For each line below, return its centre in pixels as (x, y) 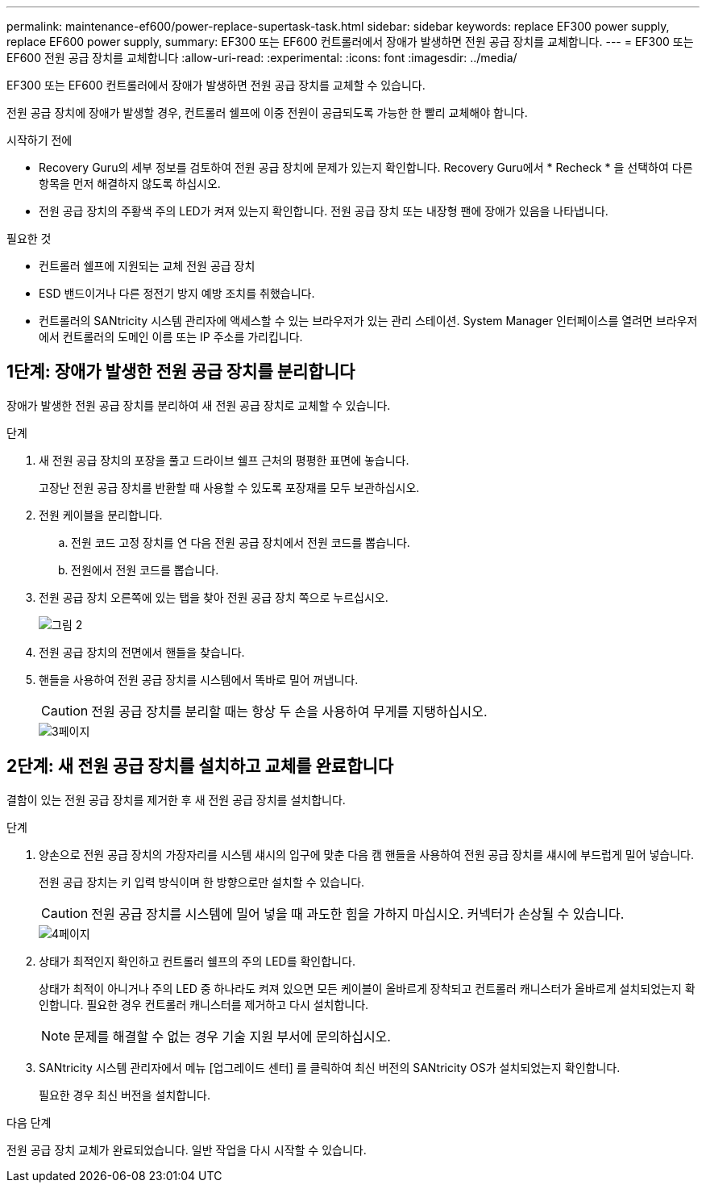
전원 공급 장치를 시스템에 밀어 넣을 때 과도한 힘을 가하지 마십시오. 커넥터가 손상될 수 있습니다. (358, 914)
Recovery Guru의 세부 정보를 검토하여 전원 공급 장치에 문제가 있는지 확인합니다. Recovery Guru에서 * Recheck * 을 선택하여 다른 (366, 167)
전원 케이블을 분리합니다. (101, 515)
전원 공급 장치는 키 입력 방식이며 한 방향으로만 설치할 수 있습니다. (202, 882)
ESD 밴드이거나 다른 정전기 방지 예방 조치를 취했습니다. (177, 293)
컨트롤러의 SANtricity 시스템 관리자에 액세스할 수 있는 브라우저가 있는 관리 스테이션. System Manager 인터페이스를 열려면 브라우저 (368, 321)
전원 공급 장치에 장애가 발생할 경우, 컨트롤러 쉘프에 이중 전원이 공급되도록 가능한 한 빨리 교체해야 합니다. (267, 113)
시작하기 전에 (39, 140)
